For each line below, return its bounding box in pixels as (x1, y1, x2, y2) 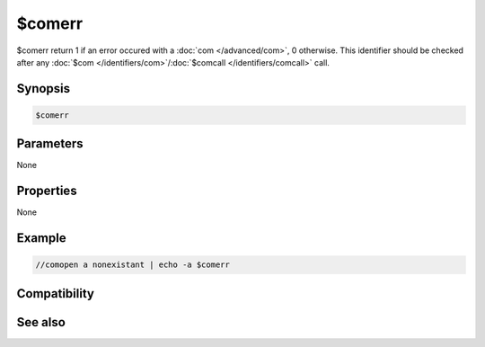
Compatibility (16, 286, 94, 301)
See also (16, 315, 66, 330)
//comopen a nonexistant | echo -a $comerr (35, 260, 231, 270)
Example (16, 230, 66, 246)
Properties (16, 183, 77, 199)
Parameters (16, 136, 84, 152)
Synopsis (16, 81, 71, 96)
